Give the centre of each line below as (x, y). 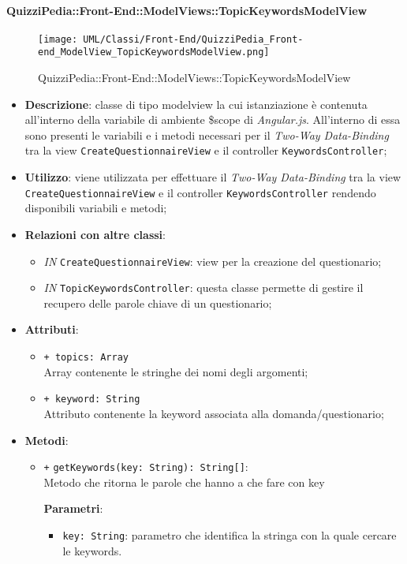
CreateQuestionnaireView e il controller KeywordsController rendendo (200, 192)
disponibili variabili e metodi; (96, 208)
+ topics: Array (86, 358)
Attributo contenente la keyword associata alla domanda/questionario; (214, 413)
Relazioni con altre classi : (95, 234)
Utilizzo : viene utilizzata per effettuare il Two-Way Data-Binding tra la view (213, 177)
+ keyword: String (92, 400)
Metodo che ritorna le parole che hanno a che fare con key (184, 482)
